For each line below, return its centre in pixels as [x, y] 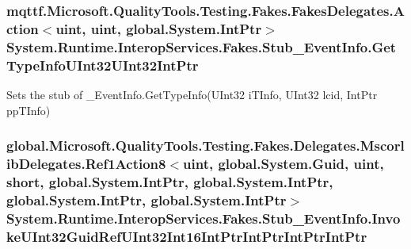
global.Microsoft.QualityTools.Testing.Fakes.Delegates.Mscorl [205, 146]
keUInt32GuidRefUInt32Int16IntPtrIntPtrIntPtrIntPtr [187, 236]
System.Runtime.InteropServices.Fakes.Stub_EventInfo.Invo [204, 218]
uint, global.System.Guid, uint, [284, 164]
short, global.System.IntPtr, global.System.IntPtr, [170, 181]
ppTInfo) [29, 110]
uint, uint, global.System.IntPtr [159, 28]
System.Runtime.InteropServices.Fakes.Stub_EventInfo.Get [202, 46]
